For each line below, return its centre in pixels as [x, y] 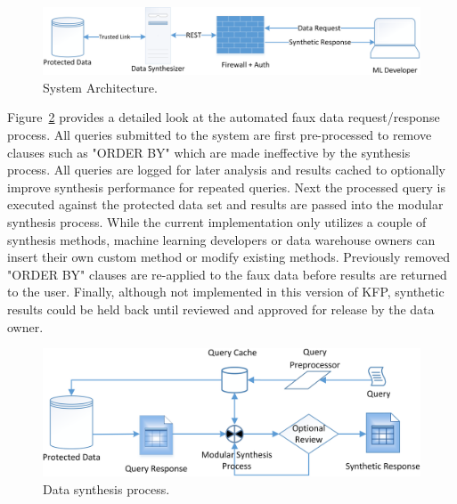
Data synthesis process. [106, 488]
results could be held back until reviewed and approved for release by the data [221, 309]
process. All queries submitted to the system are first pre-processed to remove [220, 134]
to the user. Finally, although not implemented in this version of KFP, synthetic [226, 292]
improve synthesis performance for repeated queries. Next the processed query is [226, 187]
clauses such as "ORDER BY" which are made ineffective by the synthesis [209, 152]
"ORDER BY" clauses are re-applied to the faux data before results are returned [227, 274]
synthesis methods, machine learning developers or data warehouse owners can [221, 239]
